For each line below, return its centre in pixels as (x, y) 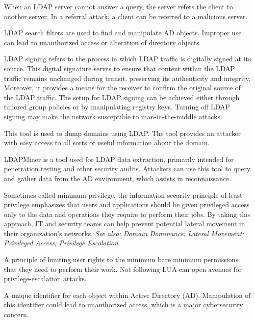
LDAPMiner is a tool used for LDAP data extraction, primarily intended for (119, 159)
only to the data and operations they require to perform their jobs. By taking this (127, 214)
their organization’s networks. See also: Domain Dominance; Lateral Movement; (124, 233)
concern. (16, 314)
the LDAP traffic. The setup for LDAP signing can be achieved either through (122, 97)
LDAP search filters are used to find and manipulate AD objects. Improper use (123, 33)
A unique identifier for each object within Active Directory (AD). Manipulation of (127, 295)
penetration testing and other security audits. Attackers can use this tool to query (127, 169)
